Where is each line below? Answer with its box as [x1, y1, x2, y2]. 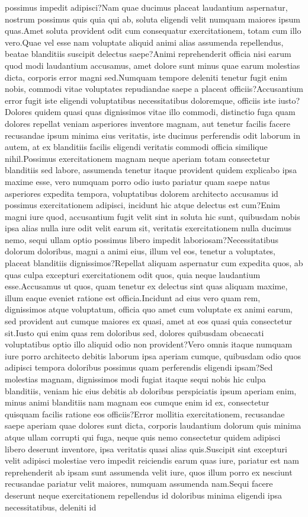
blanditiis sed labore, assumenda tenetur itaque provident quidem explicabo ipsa [5, 164, 297, 176]
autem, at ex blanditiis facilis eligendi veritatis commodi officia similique [5, 141, 268, 153]
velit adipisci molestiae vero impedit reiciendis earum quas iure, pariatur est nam [5, 454, 299, 467]
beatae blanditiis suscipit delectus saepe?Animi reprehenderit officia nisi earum [5, 47, 291, 60]
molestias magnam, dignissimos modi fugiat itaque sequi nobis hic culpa [5, 373, 266, 385]
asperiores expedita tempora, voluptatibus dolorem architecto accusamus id [5, 187, 278, 199]
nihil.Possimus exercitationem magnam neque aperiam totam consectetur [5, 152, 270, 164]
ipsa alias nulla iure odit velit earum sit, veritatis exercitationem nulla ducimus [5, 222, 291, 234]
